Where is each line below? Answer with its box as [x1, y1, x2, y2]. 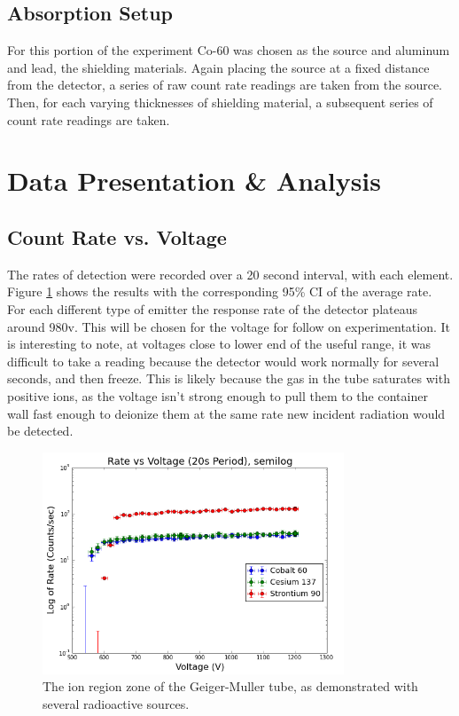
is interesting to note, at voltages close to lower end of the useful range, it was [7, 334, 432, 353]
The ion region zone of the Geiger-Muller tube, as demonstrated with [43, 677, 418, 696]
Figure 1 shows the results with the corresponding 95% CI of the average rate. [7, 282, 432, 301]
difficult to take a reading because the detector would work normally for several [7, 351, 440, 370]
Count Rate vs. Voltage [7, 223, 227, 250]
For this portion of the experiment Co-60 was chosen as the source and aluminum [7, 41, 450, 59]
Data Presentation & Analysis [7, 162, 381, 199]
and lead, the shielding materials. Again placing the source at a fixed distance [7, 58, 430, 76]
